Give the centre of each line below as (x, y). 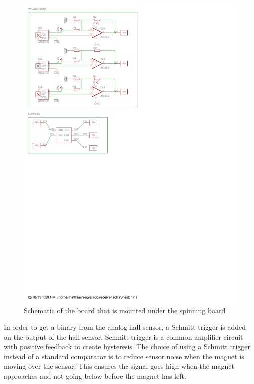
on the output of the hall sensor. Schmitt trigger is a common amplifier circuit (124, 336)
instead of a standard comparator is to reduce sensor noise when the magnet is (124, 356)
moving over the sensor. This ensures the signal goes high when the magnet (119, 366)
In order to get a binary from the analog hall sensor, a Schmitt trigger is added (125, 327)
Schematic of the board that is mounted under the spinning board (125, 310)
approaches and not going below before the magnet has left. (95, 376)
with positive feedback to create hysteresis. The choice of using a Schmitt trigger (127, 346)
